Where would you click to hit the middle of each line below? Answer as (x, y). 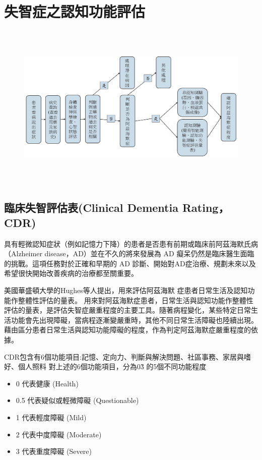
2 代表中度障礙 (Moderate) (59, 434)
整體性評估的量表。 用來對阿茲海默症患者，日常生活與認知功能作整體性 (136, 300)
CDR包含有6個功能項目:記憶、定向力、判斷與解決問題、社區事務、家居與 (124, 356)
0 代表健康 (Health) (47, 383)
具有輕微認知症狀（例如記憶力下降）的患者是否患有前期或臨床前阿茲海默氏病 (131, 243)
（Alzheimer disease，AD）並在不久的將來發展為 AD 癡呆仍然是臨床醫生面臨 (129, 253)
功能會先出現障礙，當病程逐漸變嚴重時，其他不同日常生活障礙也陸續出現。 (134, 320)
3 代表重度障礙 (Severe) (54, 451)
